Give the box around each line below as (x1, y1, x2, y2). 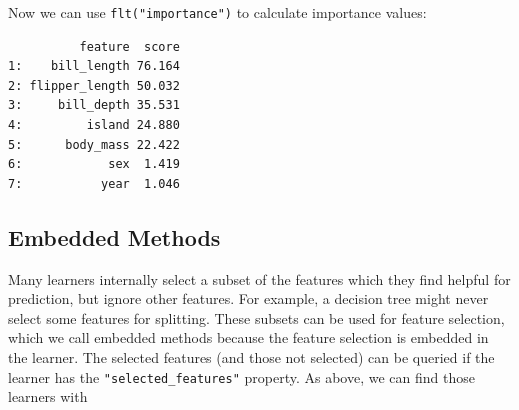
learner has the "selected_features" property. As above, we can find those (8, 366, 475, 387)
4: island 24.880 (8, 118, 180, 133)
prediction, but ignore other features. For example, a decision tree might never (8, 288, 489, 309)
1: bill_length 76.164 (8, 59, 180, 74)
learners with (8, 386, 88, 407)
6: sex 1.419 (8, 157, 180, 172)
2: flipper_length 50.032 (8, 78, 180, 93)
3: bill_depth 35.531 (8, 98, 180, 113)
